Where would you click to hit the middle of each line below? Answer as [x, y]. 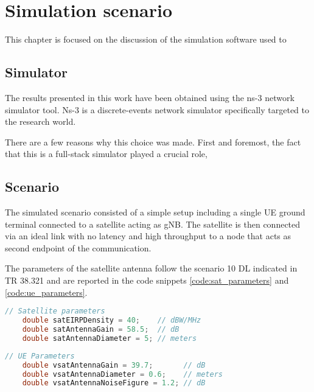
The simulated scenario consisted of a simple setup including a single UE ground [155, 212]
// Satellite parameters [55, 311]
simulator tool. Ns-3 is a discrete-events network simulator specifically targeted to [157, 109]
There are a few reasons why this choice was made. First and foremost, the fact [153, 142]
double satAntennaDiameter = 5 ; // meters [110, 338]
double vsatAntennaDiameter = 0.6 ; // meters [123, 374]
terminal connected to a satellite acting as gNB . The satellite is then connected [153, 224]
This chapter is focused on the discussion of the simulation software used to [146, 39]
